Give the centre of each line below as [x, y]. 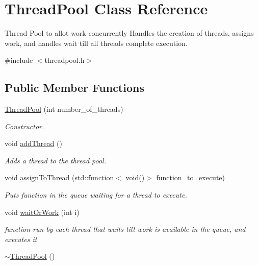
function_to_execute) [190, 177]
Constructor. [24, 126]
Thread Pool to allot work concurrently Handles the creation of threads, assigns [129, 33]
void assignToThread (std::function [59, 177]
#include [19, 60]
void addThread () [33, 143]
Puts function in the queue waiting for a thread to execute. [96, 195]
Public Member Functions [74, 88]
